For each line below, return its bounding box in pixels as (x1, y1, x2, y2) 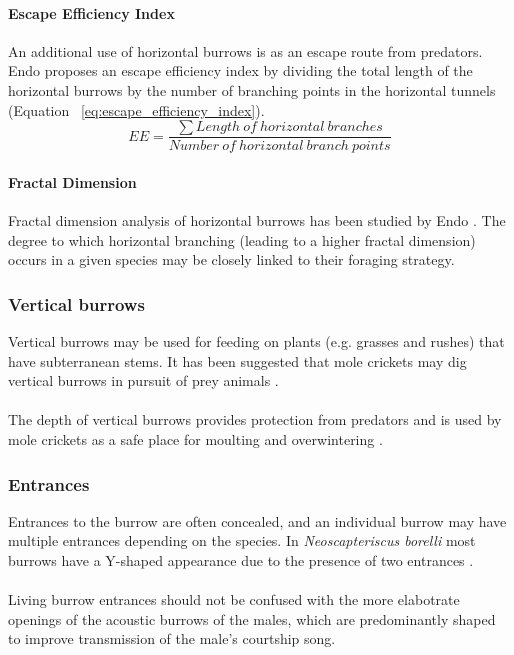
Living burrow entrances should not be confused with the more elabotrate (8, 589, 460, 610)
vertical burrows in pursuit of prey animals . (8, 370, 279, 391)
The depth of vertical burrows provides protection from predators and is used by (8, 409, 502, 430)
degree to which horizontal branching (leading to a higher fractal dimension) (8, 229, 476, 250)
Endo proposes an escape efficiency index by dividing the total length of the (8, 60, 473, 81)
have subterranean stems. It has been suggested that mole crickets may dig (8, 350, 467, 371)
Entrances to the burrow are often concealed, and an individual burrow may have (8, 510, 507, 531)
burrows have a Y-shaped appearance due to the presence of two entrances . (8, 550, 474, 570)
